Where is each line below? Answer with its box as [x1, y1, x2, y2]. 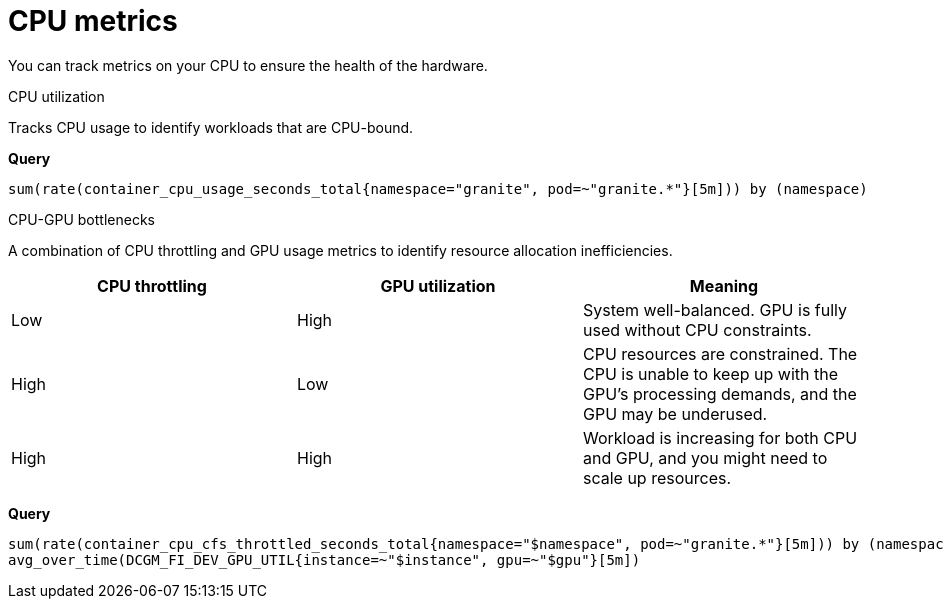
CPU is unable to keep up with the [582, 363, 838, 384]
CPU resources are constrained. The [582, 343, 858, 364]
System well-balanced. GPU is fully [582, 299, 848, 320]
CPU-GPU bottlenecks [8, 210, 155, 228]
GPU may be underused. [582, 403, 768, 424]
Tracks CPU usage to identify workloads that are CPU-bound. [8, 118, 414, 136]
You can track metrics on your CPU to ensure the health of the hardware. [8, 56, 488, 74]
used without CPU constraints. [582, 319, 812, 340]
